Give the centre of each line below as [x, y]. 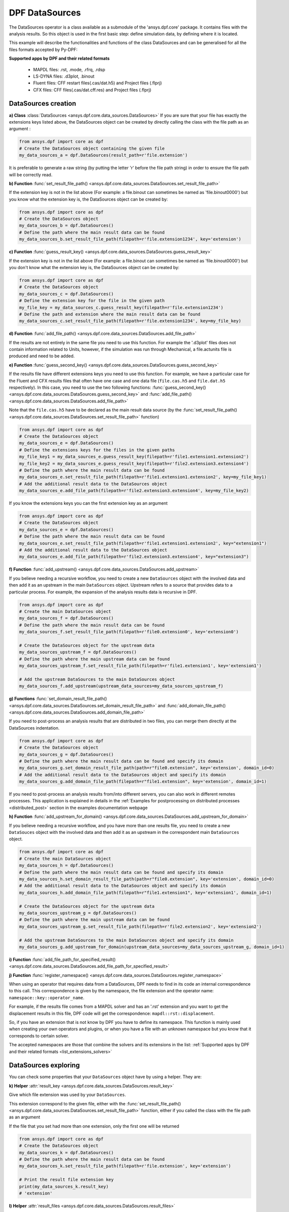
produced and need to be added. [42, 356]
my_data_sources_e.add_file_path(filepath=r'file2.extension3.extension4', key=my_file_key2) [134, 491]
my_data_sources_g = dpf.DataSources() [66, 754]
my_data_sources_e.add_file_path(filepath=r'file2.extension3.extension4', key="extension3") [134, 557]
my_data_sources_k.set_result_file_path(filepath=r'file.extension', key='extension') [125, 1166]
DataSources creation [43, 104]
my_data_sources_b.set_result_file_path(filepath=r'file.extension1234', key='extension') [130, 239]
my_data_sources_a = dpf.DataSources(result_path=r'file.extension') [103, 155]
